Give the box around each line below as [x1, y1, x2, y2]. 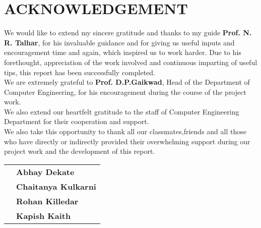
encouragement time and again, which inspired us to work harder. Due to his [4, 47, 241, 58]
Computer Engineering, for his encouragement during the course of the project [4, 86, 246, 97]
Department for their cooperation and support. [4, 116, 149, 127]
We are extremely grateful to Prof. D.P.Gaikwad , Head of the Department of [4, 77, 250, 87]
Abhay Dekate [16, 165, 75, 178]
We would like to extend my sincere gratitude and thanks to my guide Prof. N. [4, 27, 252, 38]
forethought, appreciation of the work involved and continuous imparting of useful [4, 56, 257, 67]
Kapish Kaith [16, 209, 71, 221]
